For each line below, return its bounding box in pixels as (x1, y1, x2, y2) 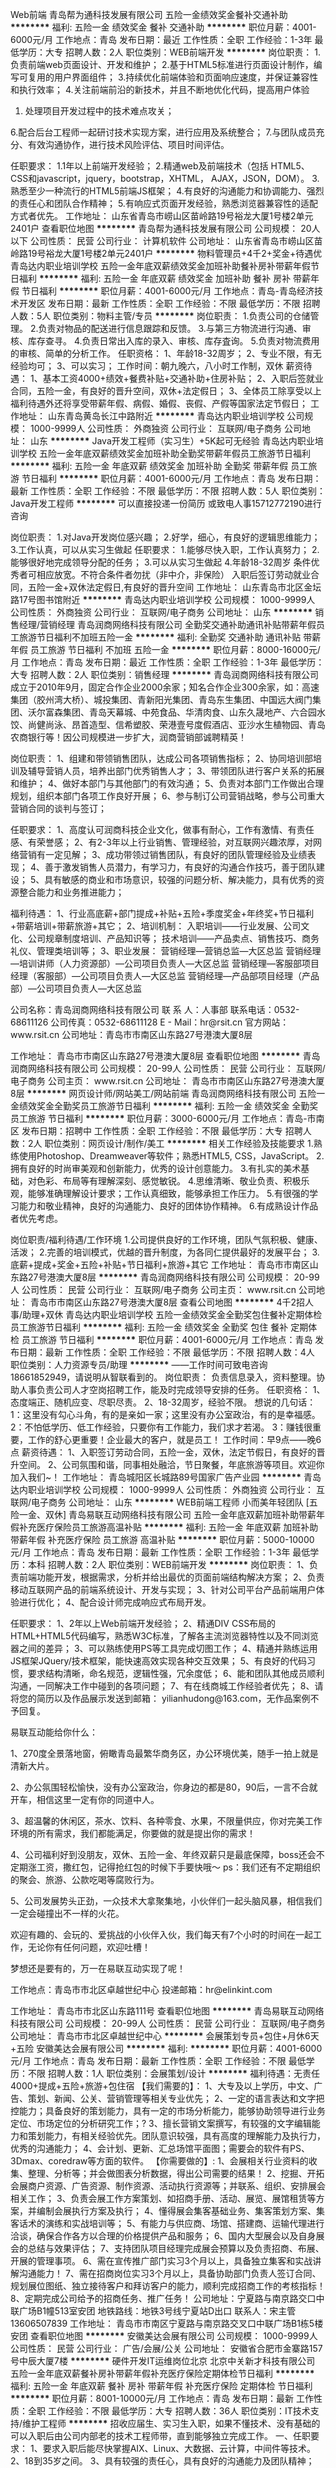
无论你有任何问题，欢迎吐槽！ (27, 1941, 151, 1953)
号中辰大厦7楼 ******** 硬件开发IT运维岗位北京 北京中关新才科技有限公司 (10, 2355, 316, 2367)
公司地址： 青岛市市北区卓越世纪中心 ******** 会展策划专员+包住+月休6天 (10, 2030, 320, 2042)
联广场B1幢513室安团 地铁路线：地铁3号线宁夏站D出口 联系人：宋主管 (10, 2305, 297, 2317)
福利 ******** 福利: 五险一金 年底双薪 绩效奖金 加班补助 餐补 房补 (18, 273, 292, 284)
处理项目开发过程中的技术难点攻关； (24, 105, 175, 117)
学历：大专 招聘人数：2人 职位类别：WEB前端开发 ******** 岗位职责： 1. (18, 46, 321, 58)
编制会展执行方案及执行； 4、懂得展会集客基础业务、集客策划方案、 (36, 2205, 317, 2217)
